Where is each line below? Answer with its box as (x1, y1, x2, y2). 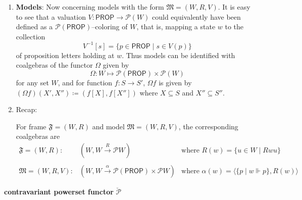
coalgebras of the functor (16, 60, 93, 70)
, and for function (58, 77, 113, 88)
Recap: (16, 104, 37, 115)
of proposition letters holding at (16, 49, 115, 60)
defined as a (16, 21, 53, 32)
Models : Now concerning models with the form (16, 2, 164, 12)
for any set (16, 77, 49, 88)
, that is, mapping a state (136, 21, 216, 32)
